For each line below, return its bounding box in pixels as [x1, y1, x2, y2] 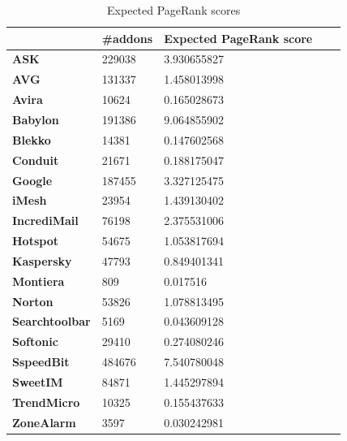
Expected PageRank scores [107, 2, 241, 18]
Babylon [12, 110, 59, 128]
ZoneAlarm [12, 413, 76, 430]
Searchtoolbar [12, 313, 91, 330]
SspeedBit [12, 353, 70, 370]
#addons [101, 29, 153, 46]
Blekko [12, 131, 51, 148]
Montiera [12, 272, 65, 289]
